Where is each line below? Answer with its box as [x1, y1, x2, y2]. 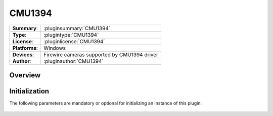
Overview [9, 71, 41, 79]
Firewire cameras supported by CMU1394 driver [43, 51, 159, 58]
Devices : [12, 51, 34, 58]
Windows [43, 44, 66, 51]
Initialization [9, 87, 50, 95]
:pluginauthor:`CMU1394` [43, 58, 104, 65]
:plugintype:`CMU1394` [43, 31, 99, 38]
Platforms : [12, 44, 38, 51]
